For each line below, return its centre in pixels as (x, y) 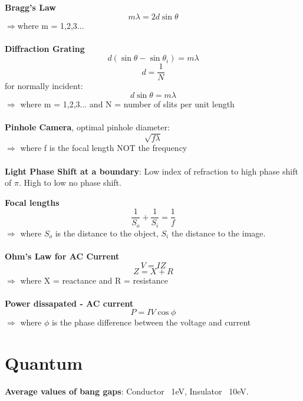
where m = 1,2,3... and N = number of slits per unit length (127, 104)
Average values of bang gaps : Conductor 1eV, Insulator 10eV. (127, 391)
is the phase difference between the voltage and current (151, 322)
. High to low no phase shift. (70, 183)
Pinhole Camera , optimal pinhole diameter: (87, 127)
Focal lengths (32, 202)
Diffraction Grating (45, 48)
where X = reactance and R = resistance (94, 280)
